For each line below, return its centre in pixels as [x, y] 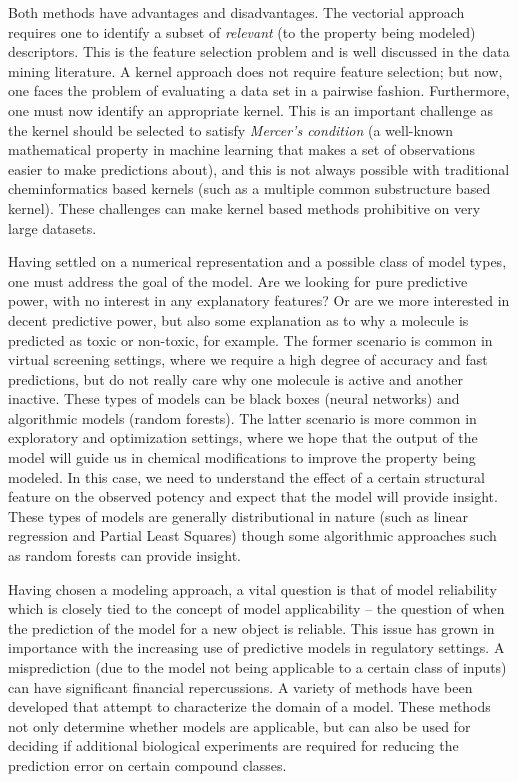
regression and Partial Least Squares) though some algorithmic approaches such [252, 535]
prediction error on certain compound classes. [147, 764]
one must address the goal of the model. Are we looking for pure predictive [238, 280]
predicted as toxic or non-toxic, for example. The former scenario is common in [250, 339]
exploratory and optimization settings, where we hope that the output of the [243, 437]
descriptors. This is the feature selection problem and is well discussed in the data [259, 51]
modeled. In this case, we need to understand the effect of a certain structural [246, 476]
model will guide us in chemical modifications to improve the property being [242, 457]
